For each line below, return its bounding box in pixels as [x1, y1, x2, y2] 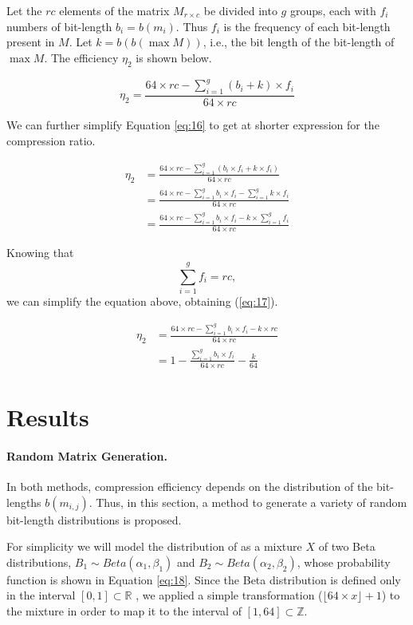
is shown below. [136, 49, 212, 65]
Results [6, 400, 89, 433]
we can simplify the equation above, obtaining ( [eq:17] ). [6, 292, 278, 309]
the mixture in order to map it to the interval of [6, 602, 242, 619]
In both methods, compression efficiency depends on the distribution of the [6, 477, 373, 494]
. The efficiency [44, 49, 119, 65]
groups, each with [289, 2, 376, 18]
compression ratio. [6, 132, 96, 148]
